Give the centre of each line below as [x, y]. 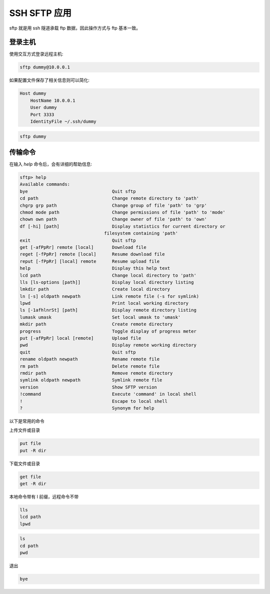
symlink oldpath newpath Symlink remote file [91, 380]
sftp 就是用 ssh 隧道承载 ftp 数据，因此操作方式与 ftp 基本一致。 [75, 28]
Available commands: [45, 184]
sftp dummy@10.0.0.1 [45, 67]
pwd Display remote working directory [108, 345]
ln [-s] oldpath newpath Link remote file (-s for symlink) [109, 296]
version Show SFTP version [88, 387]
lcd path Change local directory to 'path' [108, 275]
